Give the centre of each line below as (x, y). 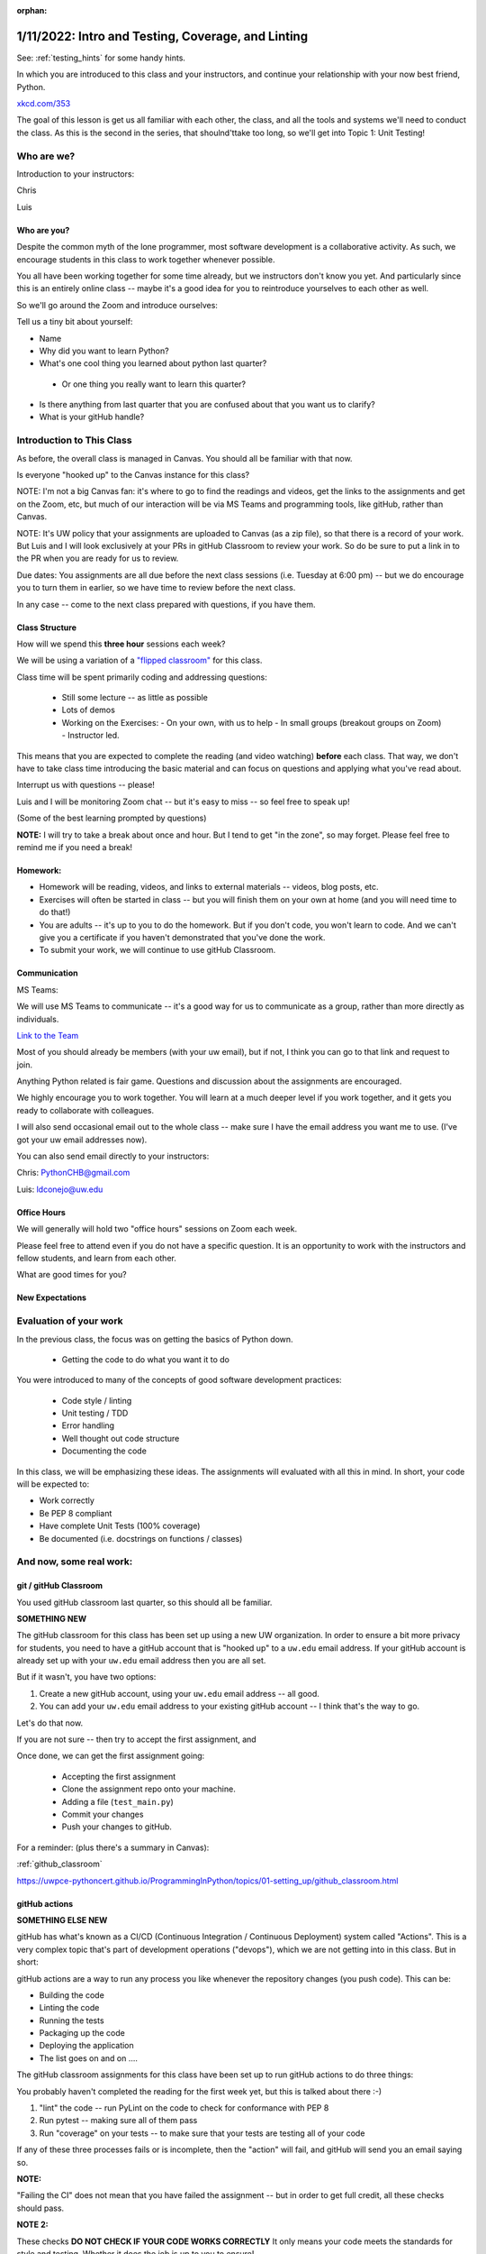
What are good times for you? (72, 1275)
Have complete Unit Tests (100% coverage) (120, 1526)
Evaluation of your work (70, 1321)
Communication (47, 973)
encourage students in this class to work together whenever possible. (146, 259)
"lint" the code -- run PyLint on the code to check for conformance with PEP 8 (184, 2108)
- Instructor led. (91, 736)
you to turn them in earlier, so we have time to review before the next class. (156, 588)
